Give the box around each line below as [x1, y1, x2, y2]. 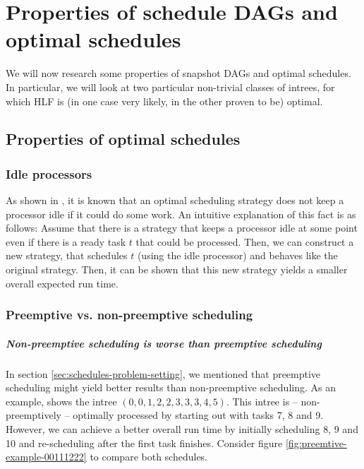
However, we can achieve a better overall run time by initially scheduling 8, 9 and [6, 422, 358, 437]
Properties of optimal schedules [6, 128, 241, 150]
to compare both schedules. [90, 449, 208, 464]
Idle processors [6, 165, 92, 182]
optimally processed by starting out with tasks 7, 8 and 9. [73, 408, 324, 422]
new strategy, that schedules [6, 248, 128, 263]
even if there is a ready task [6, 234, 126, 249]
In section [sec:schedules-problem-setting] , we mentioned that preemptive [6, 366, 321, 381]
